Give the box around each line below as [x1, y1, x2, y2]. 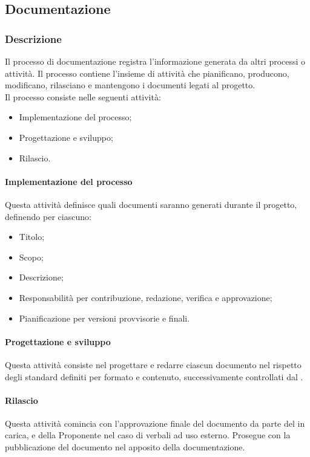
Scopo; [19, 250, 44, 263]
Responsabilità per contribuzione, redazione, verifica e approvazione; [19, 291, 272, 303]
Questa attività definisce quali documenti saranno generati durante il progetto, [5, 198, 297, 210]
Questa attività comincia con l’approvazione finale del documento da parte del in [5, 416, 305, 429]
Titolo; [19, 230, 45, 243]
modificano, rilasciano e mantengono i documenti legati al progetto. [5, 79, 256, 91]
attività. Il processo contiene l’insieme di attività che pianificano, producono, [5, 66, 289, 79]
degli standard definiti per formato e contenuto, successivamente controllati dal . [5, 370, 303, 383]
